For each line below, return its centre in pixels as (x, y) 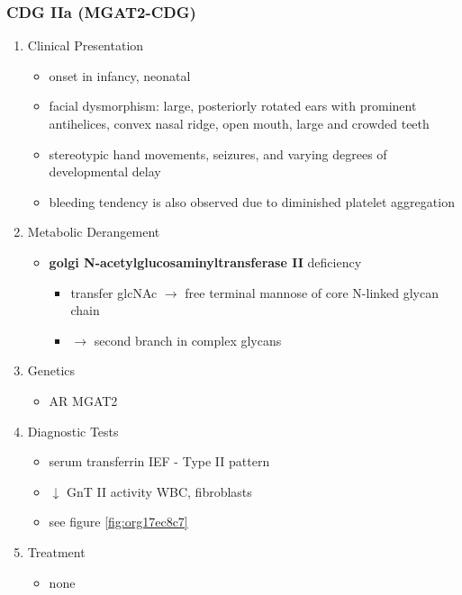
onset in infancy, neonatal (120, 75)
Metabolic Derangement (94, 232)
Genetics (51, 370)
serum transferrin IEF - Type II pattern (159, 461)
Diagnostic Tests (73, 431)
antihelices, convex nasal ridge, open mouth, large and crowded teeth (239, 123)
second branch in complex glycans (188, 340)
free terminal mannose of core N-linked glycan (312, 292)
